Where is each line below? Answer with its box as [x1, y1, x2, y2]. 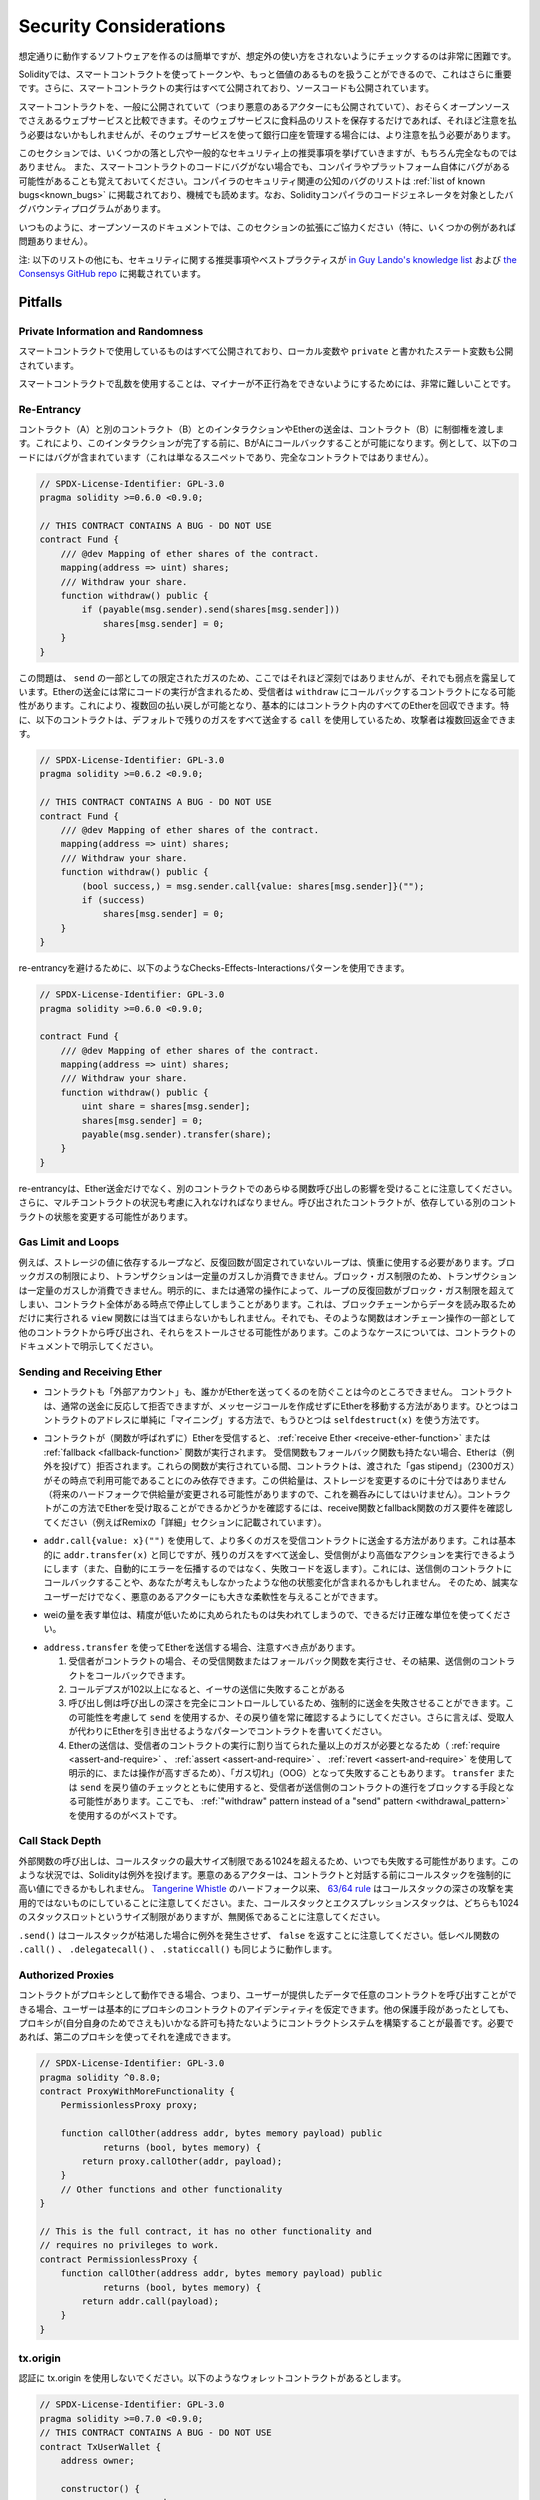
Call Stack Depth [18, 1834, 102, 1848]
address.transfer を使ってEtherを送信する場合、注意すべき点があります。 [43, 1641, 361, 1653]
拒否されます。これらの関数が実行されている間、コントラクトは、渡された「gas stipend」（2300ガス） [95, 1460, 515, 1472]
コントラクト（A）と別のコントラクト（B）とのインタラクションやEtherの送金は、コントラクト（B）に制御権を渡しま [18, 423, 505, 435]
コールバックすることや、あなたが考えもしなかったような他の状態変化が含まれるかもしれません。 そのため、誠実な [43, 1576, 519, 1589]
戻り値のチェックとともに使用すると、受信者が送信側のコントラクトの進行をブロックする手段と [111, 1781, 506, 1793]
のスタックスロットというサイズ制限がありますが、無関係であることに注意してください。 [18, 1911, 385, 1923]
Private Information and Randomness [18, 324, 204, 338]
